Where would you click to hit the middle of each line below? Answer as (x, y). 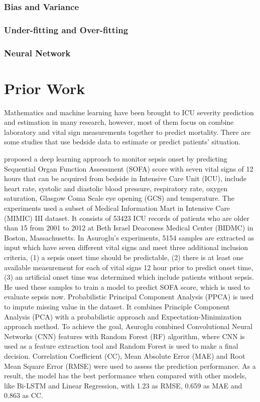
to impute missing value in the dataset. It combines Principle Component (117, 306)
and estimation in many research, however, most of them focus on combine (119, 122)
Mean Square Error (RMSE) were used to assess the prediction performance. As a (130, 366)
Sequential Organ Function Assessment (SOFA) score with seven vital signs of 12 (129, 168)
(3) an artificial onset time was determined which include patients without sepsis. (129, 277)
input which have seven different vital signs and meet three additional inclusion (126, 247)
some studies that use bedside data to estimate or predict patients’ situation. (122, 142)
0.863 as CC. (24, 395)
